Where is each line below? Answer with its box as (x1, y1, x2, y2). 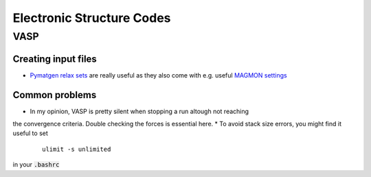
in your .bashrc (12, 161, 60, 169)
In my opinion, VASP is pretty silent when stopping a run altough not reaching (30, 107, 249, 115)
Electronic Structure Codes (12, 10, 171, 25)
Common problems (12, 89, 97, 101)
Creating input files (12, 53, 98, 64)
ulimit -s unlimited (42, 145, 111, 153)
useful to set (12, 129, 48, 137)
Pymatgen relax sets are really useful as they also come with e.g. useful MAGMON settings (30, 71, 288, 79)
